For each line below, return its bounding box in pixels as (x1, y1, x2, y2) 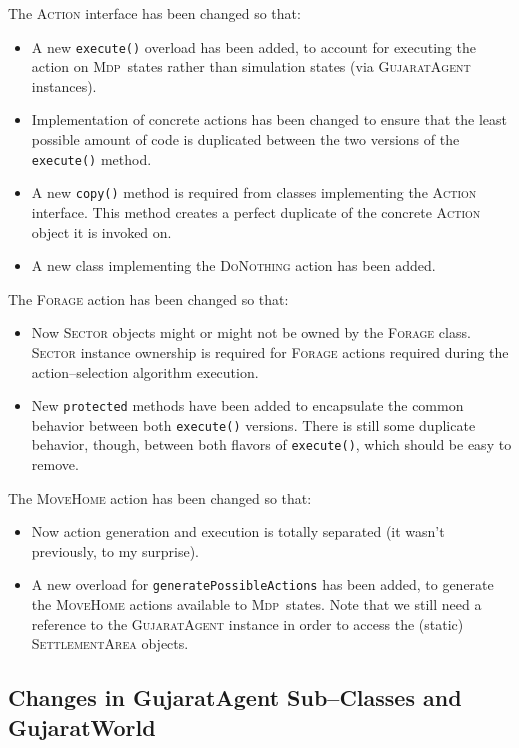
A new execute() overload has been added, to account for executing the (31, 36, 476, 57)
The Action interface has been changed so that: (8, 3, 301, 23)
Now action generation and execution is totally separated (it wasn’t (31, 521, 445, 542)
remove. (31, 454, 79, 475)
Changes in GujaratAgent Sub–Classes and (8, 682, 462, 713)
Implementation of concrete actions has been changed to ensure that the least (31, 109, 507, 130)
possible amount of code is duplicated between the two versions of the (31, 129, 460, 150)
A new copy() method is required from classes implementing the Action (31, 182, 477, 203)
